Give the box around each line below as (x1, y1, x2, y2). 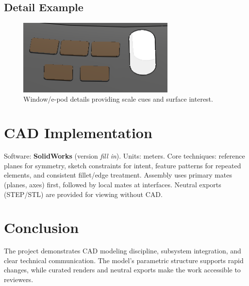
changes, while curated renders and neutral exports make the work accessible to (4, 265, 241, 275)
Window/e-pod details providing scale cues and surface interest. (23, 94, 213, 104)
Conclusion (4, 217, 79, 237)
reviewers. (4, 274, 33, 284)
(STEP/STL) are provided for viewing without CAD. (4, 189, 163, 199)
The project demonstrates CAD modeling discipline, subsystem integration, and (4, 246, 241, 256)
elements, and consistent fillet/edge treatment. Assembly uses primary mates (4, 170, 232, 180)
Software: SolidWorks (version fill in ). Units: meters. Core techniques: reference (4, 151, 245, 161)
